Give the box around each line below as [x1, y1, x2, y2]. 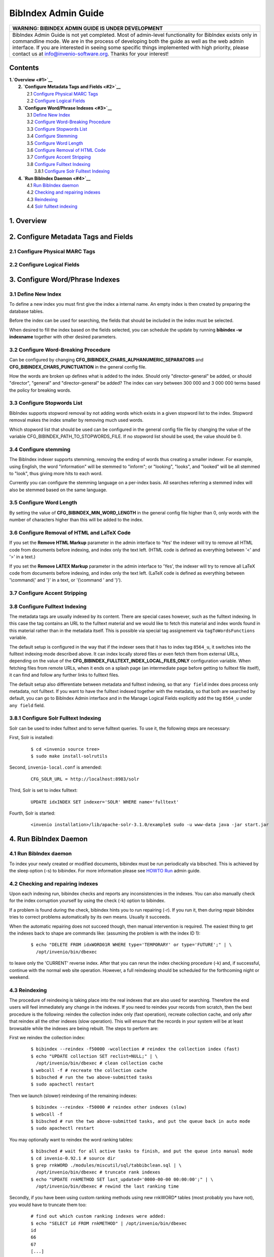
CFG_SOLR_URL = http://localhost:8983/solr [31, 776, 140, 782]
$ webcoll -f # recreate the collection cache [31, 1067, 148, 1073]
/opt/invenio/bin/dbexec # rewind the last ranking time [36, 1184, 179, 1189]
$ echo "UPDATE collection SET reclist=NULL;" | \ [31, 1053, 158, 1059]
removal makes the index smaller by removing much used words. [9, 417, 144, 423]
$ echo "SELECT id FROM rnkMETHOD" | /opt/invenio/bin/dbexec [31, 1220, 187, 1226]
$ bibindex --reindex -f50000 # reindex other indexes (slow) [31, 1104, 187, 1110]
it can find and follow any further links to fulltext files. [9, 672, 120, 678]
